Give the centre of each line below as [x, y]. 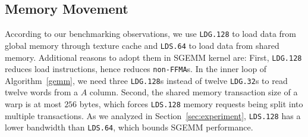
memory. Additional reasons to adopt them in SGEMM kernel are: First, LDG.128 [153, 57]
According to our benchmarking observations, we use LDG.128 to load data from [150, 34]
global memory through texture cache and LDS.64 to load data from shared [142, 45]
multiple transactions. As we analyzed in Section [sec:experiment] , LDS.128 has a [153, 115]
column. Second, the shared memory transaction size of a [194, 92]
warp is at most [33, 104]
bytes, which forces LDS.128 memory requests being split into [191, 104]
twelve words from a [42, 92]
